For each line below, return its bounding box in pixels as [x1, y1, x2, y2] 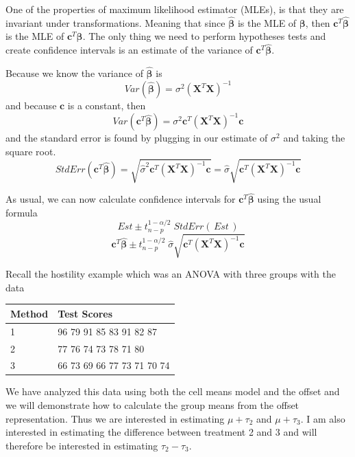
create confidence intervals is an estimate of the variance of [5, 43, 253, 57]
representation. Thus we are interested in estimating [5, 411, 225, 425]
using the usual [257, 192, 321, 206]
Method [10, 306, 49, 320]
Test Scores [58, 306, 113, 320]
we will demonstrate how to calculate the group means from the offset [5, 398, 299, 412]
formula [5, 205, 38, 219]
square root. [5, 144, 56, 158]
